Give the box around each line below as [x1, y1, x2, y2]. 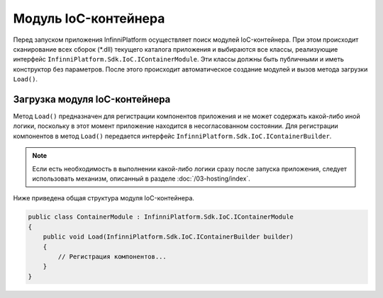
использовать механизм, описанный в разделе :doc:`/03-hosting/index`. [32, 174, 251, 183]
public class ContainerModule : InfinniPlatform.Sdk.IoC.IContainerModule [28, 213, 294, 221]
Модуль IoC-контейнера [13, 11, 165, 26]
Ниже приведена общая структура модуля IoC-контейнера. [13, 194, 195, 202]
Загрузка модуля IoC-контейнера [13, 93, 171, 105]
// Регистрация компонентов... [57, 252, 167, 260]
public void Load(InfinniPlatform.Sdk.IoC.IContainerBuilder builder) [43, 233, 294, 241]
